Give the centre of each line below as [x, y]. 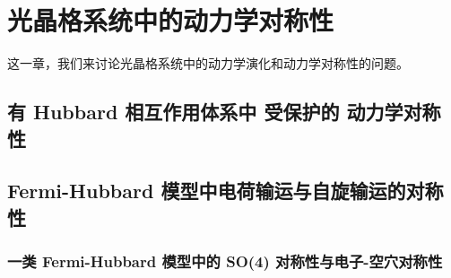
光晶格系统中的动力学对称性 [171, 20]
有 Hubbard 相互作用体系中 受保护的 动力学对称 [224, 112]
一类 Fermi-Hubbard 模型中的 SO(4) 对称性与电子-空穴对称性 [225, 261]
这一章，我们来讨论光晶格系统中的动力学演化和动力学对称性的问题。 [208, 63]
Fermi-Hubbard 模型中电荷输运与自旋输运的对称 [225, 191]
